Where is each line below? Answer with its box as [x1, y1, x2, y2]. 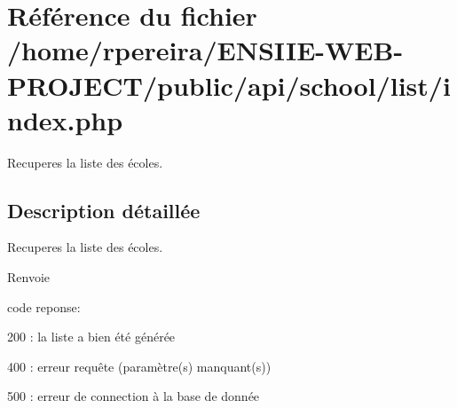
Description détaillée [7, 196, 201, 224]
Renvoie [7, 268, 51, 286]
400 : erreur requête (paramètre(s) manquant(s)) [7, 357, 272, 375]
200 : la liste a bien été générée [7, 327, 176, 346]
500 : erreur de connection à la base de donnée [7, 387, 260, 405]
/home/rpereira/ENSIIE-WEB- [7, 32, 404, 68]
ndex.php [7, 101, 123, 137]
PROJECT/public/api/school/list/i [7, 67, 451, 103]
